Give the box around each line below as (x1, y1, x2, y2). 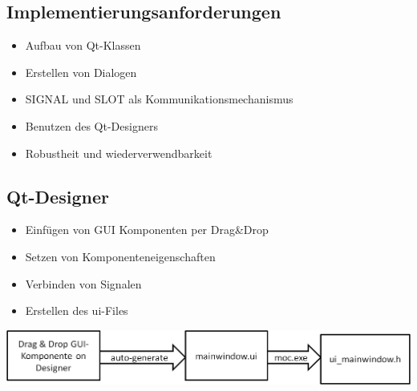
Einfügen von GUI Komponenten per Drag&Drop (25, 221, 269, 238)
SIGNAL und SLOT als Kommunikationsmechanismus (25, 91, 294, 107)
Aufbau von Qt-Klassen (25, 37, 141, 54)
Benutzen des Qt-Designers (25, 117, 158, 134)
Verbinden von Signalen (25, 275, 142, 292)
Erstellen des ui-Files (25, 302, 128, 319)
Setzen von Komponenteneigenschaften (25, 248, 216, 264)
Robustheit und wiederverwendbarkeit (25, 144, 213, 161)
